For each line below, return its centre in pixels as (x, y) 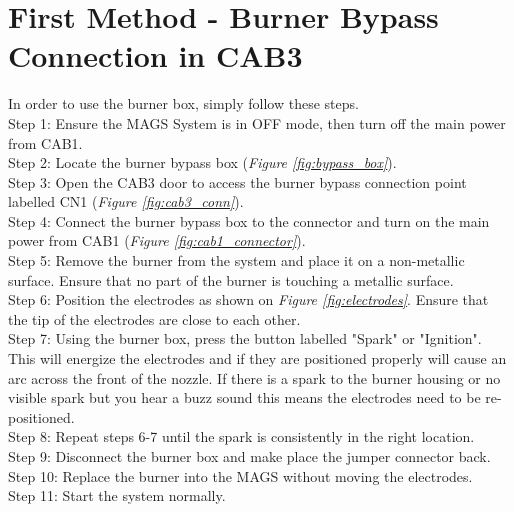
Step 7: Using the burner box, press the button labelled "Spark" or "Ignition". (245, 338)
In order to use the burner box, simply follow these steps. (183, 103)
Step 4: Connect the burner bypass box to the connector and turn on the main (249, 220)
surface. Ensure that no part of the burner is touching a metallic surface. (231, 279)
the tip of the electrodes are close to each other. (154, 318)
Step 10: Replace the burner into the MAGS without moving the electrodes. (240, 475)
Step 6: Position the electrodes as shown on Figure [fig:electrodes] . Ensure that (248, 299)
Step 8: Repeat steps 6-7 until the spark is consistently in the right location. (241, 436)
